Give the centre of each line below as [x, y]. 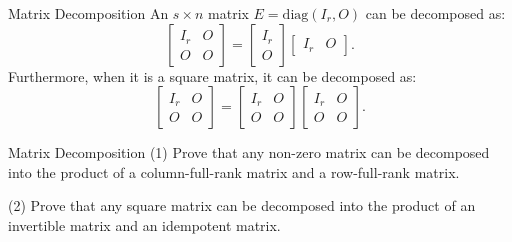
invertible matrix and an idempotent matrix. [144, 224]
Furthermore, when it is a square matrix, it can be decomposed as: [212, 75]
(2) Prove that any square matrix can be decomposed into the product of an [242, 205]
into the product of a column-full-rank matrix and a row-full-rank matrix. [234, 171]
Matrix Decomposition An [88, 13]
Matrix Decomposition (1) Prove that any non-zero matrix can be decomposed [249, 152]
